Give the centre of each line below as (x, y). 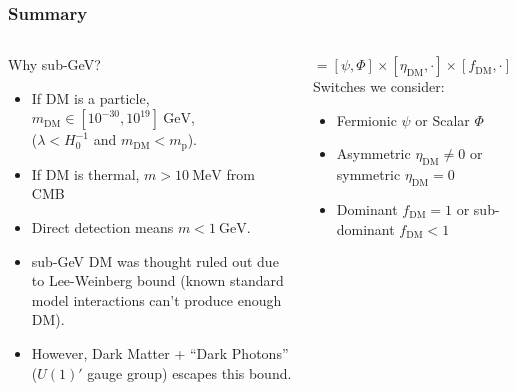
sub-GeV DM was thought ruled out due (155, 260)
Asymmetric (373, 153)
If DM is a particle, (90, 97)
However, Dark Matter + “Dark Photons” (160, 353)
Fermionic (366, 119)
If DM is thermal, (85, 173)
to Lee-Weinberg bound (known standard (157, 280)
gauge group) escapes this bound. (189, 372)
